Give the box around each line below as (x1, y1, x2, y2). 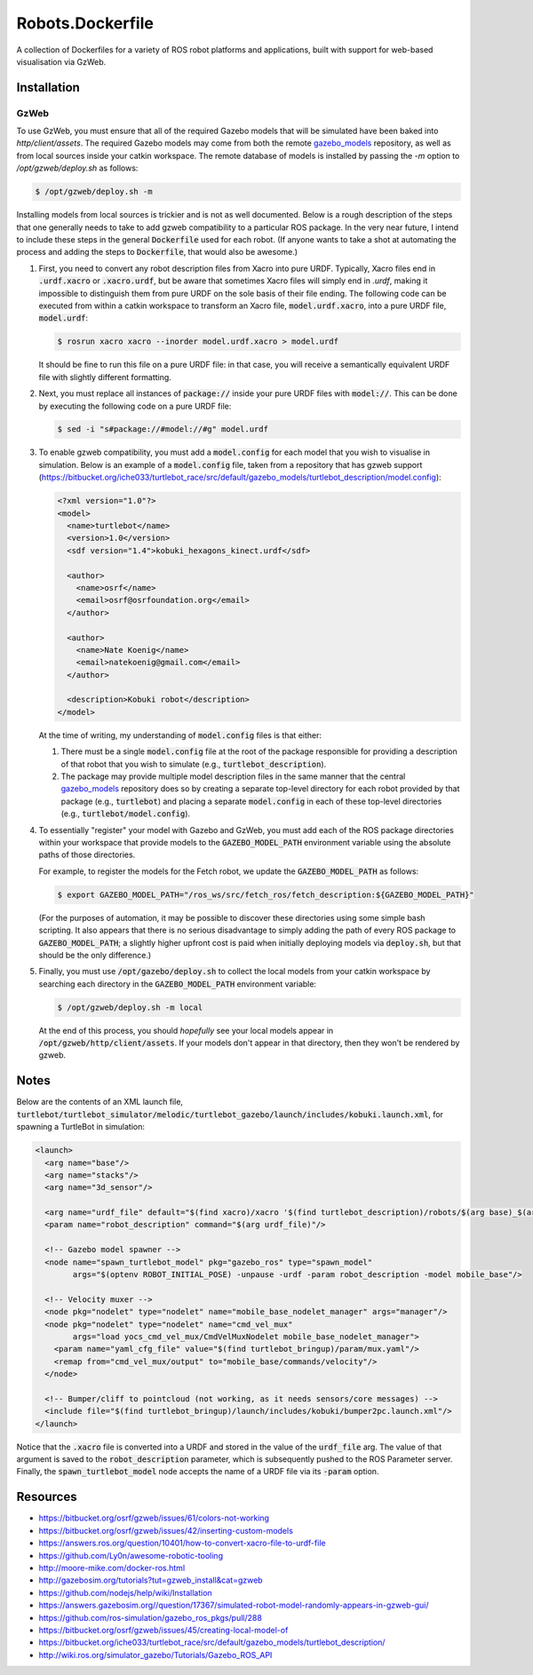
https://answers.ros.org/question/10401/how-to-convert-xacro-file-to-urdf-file (38, 1537, 326, 1549)
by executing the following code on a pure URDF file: (38, 401, 232, 411)
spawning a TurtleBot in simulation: (16, 1122, 146, 1132)
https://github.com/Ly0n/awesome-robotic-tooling (38, 1550, 224, 1560)
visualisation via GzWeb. (16, 56, 107, 67)
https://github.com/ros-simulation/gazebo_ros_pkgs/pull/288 (38, 1612, 262, 1623)
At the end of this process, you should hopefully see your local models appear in (38, 1025, 334, 1036)
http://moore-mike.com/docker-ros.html (38, 1562, 186, 1573)
